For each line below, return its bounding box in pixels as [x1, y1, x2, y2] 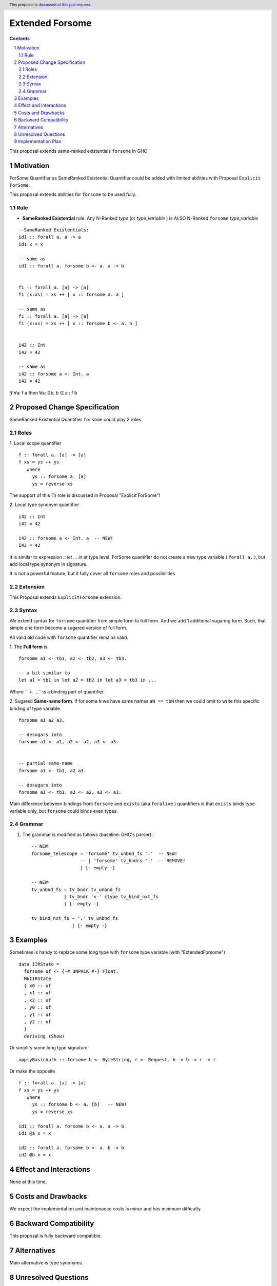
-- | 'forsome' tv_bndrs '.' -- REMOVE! [80, 858, 186, 864]
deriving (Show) [24, 1033, 65, 1039]
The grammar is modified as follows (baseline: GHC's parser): [22, 831, 153, 837]
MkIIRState [24, 975, 51, 981]
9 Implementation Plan [14, 138, 62, 145]
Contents [9, 35, 30, 41]
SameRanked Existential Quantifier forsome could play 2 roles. [9, 417, 143, 423]
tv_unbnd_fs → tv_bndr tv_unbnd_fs [31, 886, 121, 892]
